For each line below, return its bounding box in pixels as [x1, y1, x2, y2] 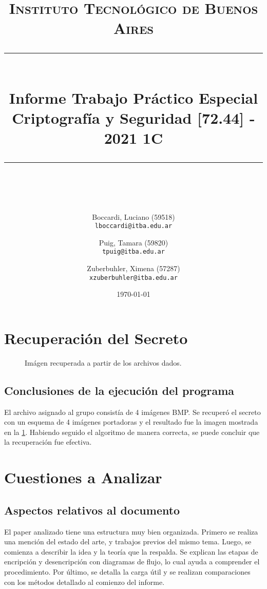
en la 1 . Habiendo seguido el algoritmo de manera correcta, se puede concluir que [4, 426, 260, 437]
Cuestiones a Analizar [4, 467, 162, 488]
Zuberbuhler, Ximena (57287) [87, 263, 180, 273]
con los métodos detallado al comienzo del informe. [4, 576, 165, 587]
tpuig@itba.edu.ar [102, 248, 165, 256]
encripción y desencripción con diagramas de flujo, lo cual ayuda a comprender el [4, 556, 260, 567]
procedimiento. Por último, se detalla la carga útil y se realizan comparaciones [4, 566, 251, 577]
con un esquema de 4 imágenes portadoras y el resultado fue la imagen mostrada [4, 416, 258, 427]
